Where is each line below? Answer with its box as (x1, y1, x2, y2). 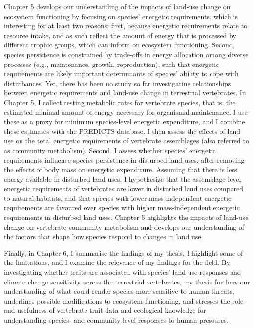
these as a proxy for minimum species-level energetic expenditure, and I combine (4, 116, 245, 127)
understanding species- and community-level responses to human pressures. (4, 315, 229, 325)
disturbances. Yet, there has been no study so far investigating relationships (4, 78, 231, 88)
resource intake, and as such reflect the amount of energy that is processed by (4, 30, 236, 40)
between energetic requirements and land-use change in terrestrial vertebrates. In (4, 87, 246, 98)
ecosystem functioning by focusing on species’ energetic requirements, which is (4, 11, 238, 21)
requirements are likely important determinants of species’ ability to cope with (4, 68, 239, 79)
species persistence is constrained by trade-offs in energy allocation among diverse (4, 49, 249, 59)
